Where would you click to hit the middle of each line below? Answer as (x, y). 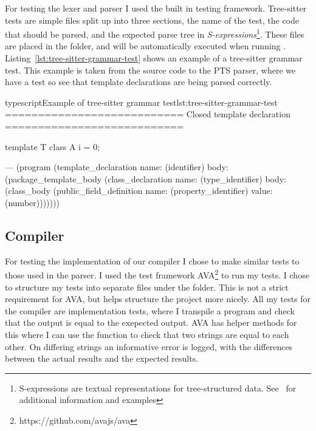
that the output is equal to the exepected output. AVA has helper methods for (151, 322)
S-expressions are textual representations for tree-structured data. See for (158, 388)
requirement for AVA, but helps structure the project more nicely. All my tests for (158, 299)
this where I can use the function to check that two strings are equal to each (147, 334)
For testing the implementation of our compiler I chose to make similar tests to (152, 260)
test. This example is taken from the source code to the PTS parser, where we (150, 70)
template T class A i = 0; (53, 146)
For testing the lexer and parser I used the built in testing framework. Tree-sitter (156, 8)
